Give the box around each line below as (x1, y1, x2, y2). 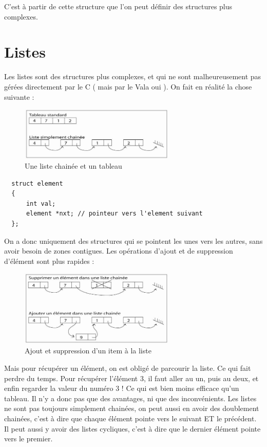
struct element (11, 180, 63, 187)
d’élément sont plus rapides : (4, 255, 94, 266)
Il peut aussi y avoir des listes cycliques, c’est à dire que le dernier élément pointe (4, 423, 261, 434)
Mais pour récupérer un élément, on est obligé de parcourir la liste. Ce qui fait (4, 363, 251, 373)
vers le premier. (4, 433, 53, 444)
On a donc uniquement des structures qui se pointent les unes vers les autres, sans (4, 235, 263, 246)
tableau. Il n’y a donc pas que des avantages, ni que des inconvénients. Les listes (4, 392, 257, 403)
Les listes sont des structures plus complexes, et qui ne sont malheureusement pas (4, 71, 261, 82)
